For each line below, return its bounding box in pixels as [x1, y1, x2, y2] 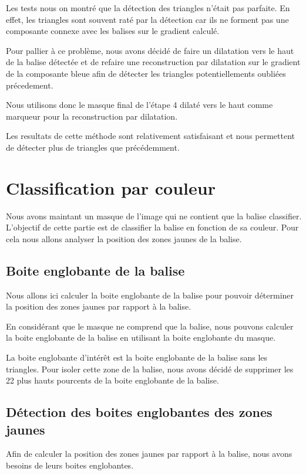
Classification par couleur [6, 175, 216, 199]
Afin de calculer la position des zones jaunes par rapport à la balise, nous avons [6, 447, 292, 460]
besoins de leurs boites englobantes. [6, 459, 134, 471]
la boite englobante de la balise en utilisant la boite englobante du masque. [6, 331, 276, 344]
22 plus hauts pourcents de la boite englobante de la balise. [6, 374, 219, 386]
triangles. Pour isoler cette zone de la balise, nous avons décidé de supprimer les [6, 362, 294, 375]
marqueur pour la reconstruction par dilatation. [6, 110, 178, 122]
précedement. [6, 79, 53, 91]
